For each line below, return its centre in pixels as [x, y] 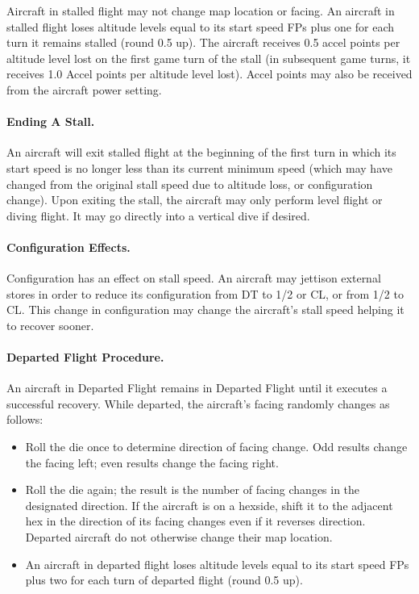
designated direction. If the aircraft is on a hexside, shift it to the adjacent [209, 505]
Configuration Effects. [68, 247]
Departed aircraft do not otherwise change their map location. [179, 537]
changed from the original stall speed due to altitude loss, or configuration [190, 184]
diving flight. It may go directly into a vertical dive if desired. [158, 215]
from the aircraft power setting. [84, 89]
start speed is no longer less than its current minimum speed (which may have [199, 167]
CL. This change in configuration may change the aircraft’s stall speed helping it [205, 310]
